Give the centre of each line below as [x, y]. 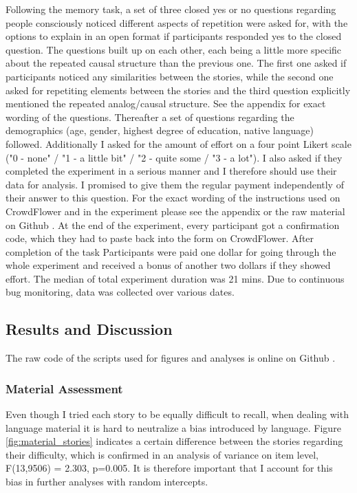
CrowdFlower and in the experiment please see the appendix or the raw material [175, 211]
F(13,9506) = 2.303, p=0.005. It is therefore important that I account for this [169, 468]
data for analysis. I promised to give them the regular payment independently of [175, 184]
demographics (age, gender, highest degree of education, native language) [160, 130]
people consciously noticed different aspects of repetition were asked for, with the [177, 22]
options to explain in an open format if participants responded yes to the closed [174, 36]
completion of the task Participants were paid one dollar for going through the [171, 251]
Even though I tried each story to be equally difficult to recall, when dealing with [177, 414]
